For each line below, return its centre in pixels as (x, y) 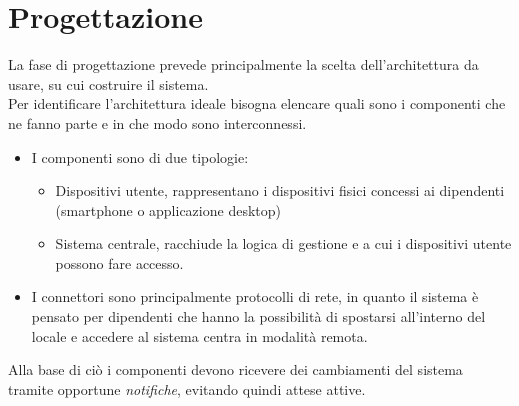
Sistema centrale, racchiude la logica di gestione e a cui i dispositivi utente (283, 243)
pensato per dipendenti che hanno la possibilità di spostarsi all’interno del (258, 316)
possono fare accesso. (119, 262)
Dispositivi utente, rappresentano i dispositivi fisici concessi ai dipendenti (280, 190)
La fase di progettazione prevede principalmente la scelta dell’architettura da (243, 64)
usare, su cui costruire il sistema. (108, 83)
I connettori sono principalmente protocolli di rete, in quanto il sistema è (255, 296)
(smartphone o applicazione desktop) (168, 209)
